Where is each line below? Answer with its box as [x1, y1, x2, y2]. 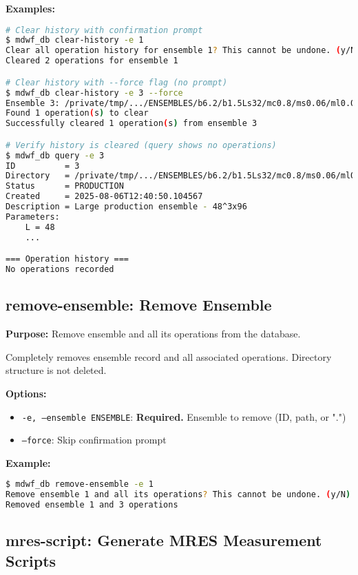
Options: [6, 386, 47, 400]
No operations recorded [6, 264, 114, 275]
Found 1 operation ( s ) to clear [6, 108, 149, 118]
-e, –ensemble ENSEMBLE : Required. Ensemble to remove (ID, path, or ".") [21, 409, 346, 424]
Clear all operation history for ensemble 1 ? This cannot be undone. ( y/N [6, 45, 356, 56]
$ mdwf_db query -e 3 [6, 150, 105, 160]
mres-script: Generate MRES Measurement [6, 530, 322, 551]
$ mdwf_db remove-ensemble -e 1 [6, 479, 154, 490]
